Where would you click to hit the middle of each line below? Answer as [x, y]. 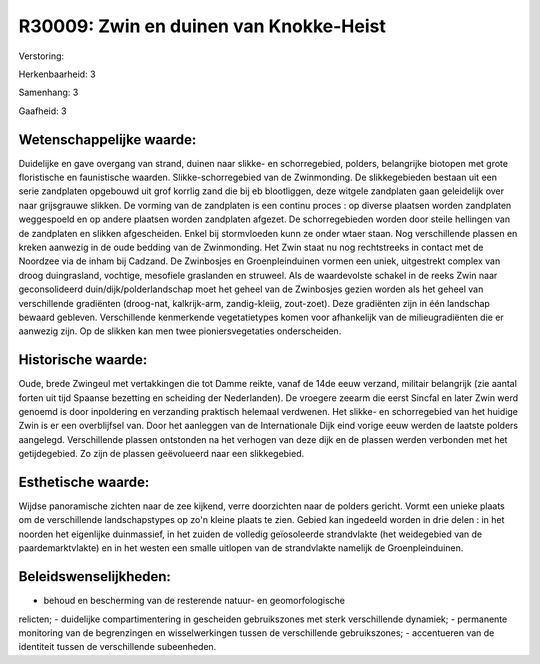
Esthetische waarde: [84, 481]
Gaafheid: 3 [42, 111]
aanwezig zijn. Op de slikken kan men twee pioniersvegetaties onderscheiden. [180, 331]
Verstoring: [41, 56]
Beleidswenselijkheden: [95, 576]
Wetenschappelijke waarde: [107, 139]
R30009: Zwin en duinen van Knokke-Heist [202, 26]
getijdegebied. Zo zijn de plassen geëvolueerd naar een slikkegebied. [161, 454]
